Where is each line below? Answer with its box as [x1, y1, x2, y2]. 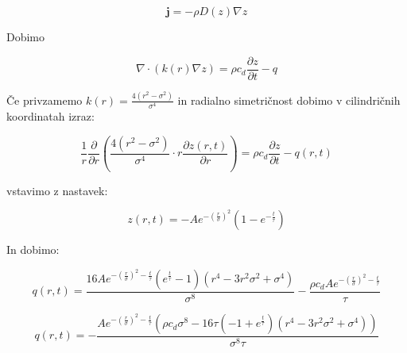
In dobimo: [6, 241, 60, 258]
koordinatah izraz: [6, 108, 95, 125]
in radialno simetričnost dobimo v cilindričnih [177, 91, 401, 108]
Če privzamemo [6, 91, 83, 108]
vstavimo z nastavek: [6, 182, 108, 198]
